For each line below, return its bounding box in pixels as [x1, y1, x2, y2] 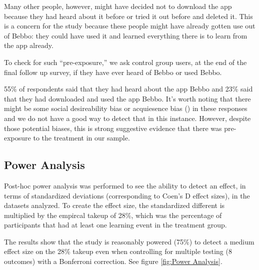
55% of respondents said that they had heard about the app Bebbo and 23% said [4, 83, 253, 94]
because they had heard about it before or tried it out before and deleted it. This [4, 10, 253, 21]
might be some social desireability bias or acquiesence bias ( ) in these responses [4, 103, 247, 113]
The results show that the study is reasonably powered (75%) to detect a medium [4, 236, 254, 246]
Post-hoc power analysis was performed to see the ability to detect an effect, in [4, 180, 246, 190]
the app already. [4, 40, 53, 50]
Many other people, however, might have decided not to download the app [4, 1, 232, 11]
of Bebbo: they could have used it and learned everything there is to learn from [4, 30, 247, 40]
